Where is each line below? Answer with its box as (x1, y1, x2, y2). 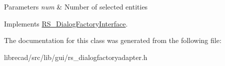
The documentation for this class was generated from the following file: (4, 35, 221, 45)
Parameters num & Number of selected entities (4, 1, 148, 11)
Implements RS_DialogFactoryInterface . (4, 18, 128, 28)
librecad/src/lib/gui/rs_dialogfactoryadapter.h (4, 51, 147, 62)
